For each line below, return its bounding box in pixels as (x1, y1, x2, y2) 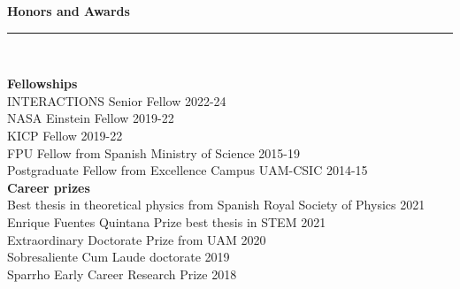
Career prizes (7, 178, 90, 196)
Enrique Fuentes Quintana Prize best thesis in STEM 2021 (7, 212, 326, 231)
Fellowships (7, 74, 78, 93)
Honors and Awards (7, 2, 130, 19)
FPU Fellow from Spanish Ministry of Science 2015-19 (7, 143, 301, 162)
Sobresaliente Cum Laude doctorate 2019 (7, 247, 230, 266)
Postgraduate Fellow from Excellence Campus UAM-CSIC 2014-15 (7, 161, 368, 179)
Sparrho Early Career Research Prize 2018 (7, 264, 237, 283)
